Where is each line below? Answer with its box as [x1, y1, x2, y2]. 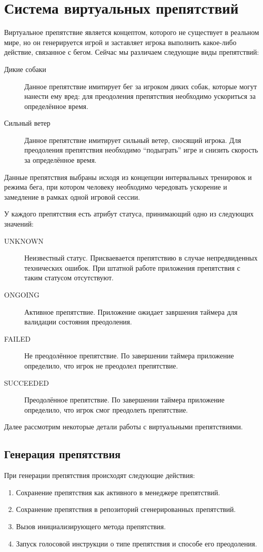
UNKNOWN [4, 235, 44, 246]
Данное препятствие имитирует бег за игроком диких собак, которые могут [24, 81, 257, 91]
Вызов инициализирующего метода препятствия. [16, 521, 166, 531]
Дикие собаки [4, 63, 47, 74]
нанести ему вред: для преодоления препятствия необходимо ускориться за [24, 91, 256, 101]
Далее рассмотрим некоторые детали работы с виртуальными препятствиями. [4, 421, 243, 432]
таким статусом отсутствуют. [24, 272, 114, 283]
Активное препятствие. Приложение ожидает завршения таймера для [24, 306, 238, 317]
